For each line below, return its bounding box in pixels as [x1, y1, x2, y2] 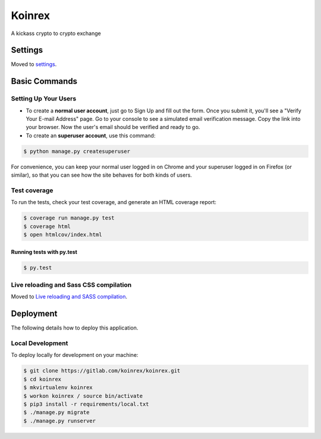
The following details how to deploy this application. [11, 324, 139, 331]
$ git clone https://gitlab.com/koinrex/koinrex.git [23, 368, 181, 374]
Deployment [11, 309, 58, 319]
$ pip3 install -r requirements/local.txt [23, 400, 149, 407]
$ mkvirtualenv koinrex [23, 384, 93, 391]
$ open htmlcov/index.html [23, 231, 102, 238]
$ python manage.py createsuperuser [23, 148, 131, 155]
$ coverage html [23, 223, 71, 230]
